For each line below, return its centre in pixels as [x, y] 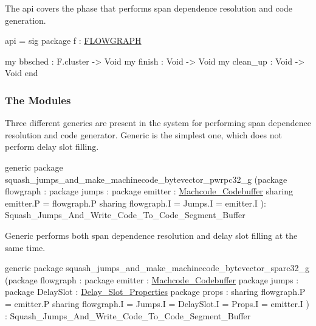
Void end [22, 73]
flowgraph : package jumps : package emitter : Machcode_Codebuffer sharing [149, 191]
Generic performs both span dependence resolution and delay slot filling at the [151, 235]
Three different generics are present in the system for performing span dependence [158, 123]
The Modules [38, 100]
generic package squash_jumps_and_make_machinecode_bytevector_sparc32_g [157, 268]
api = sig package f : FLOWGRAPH [73, 41]
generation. [26, 20]
